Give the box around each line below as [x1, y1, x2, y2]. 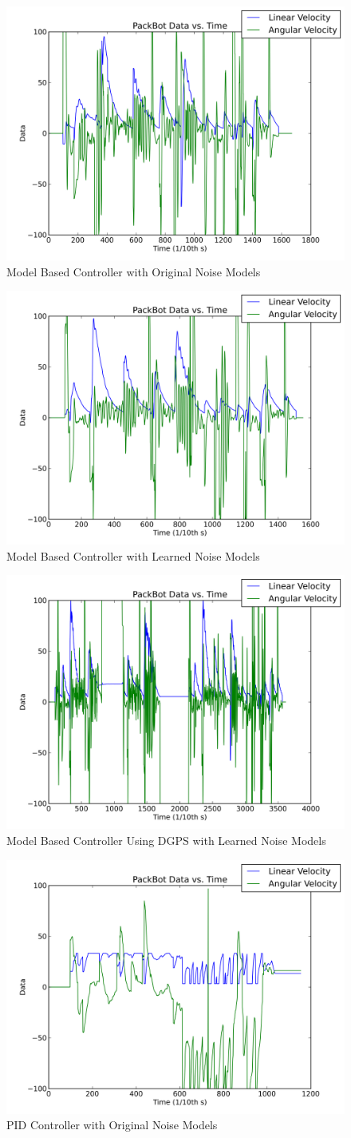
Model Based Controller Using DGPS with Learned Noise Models [6, 831, 326, 848]
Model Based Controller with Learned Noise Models [6, 547, 260, 564]
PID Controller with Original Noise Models [6, 1116, 218, 1133]
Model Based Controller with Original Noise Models [6, 263, 261, 280]
